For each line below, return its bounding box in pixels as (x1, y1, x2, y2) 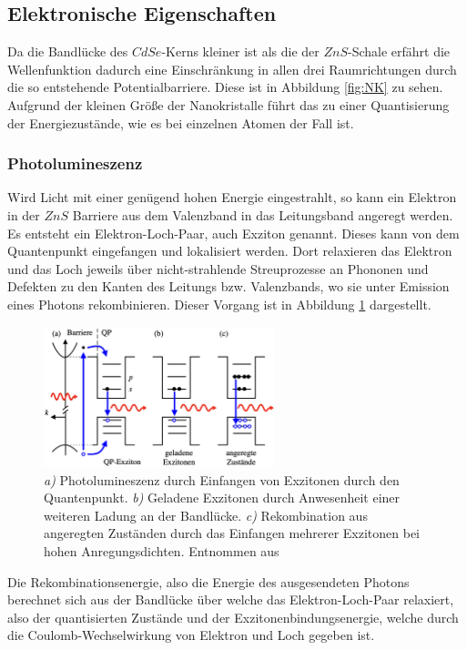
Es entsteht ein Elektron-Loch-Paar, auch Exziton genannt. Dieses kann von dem (7, 223, 460, 242)
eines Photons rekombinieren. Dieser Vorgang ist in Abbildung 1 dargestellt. (7, 294, 431, 313)
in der (7, 205, 40, 224)
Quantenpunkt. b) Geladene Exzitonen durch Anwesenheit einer (44, 488, 401, 507)
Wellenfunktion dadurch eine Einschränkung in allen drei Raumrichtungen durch (7, 59, 457, 78)
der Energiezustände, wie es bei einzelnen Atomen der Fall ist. (7, 113, 354, 132)
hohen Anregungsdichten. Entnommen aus (44, 542, 279, 561)
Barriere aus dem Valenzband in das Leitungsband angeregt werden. (72, 205, 453, 224)
